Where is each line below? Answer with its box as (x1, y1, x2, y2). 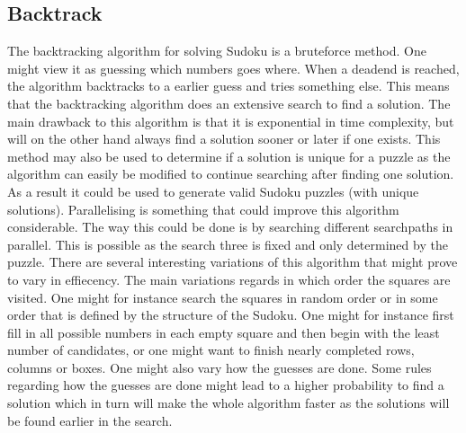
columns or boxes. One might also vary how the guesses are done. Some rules (7, 358, 432, 376)
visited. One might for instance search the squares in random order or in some (7, 287, 438, 306)
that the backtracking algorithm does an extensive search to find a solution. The (7, 93, 451, 112)
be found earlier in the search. (7, 411, 173, 429)
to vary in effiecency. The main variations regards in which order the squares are (7, 270, 451, 288)
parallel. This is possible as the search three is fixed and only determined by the (7, 234, 448, 253)
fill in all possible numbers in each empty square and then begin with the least (7, 323, 440, 341)
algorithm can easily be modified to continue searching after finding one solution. (7, 164, 454, 183)
